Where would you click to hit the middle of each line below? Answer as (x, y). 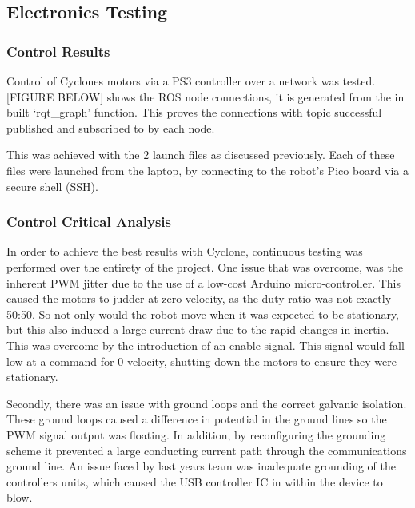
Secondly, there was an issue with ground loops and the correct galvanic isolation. (207, 403)
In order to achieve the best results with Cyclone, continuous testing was (185, 251)
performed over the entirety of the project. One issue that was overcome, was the (205, 266)
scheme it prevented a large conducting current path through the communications (207, 450)
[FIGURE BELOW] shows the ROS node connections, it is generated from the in (206, 96)
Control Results (58, 51)
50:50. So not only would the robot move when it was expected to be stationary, (203, 314)
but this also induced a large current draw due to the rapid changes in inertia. (198, 329)
